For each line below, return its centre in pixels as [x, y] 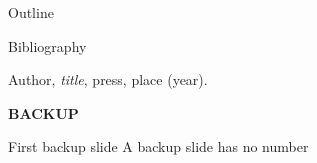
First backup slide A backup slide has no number [158, 146]
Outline [31, 12]
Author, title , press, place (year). [108, 79]
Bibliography [47, 45]
